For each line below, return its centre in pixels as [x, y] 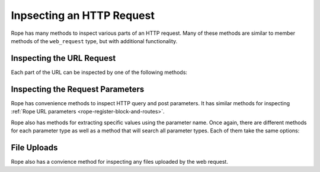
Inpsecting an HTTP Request [83, 15]
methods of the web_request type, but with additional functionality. [94, 41]
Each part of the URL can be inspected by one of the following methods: [99, 72]
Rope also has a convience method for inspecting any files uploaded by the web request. [119, 161]
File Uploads [34, 147]
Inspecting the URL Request [63, 58]
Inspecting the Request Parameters [78, 89]
